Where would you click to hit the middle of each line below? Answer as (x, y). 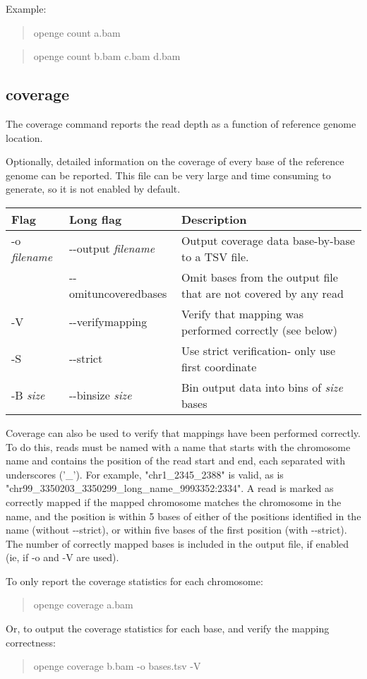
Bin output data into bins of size (262, 387)
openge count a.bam (77, 32)
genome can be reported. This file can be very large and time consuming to (168, 175)
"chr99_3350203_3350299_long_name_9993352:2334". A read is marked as (170, 488)
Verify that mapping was (242, 313)
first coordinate (219, 366)
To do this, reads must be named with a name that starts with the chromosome (178, 446)
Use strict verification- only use (258, 350)
